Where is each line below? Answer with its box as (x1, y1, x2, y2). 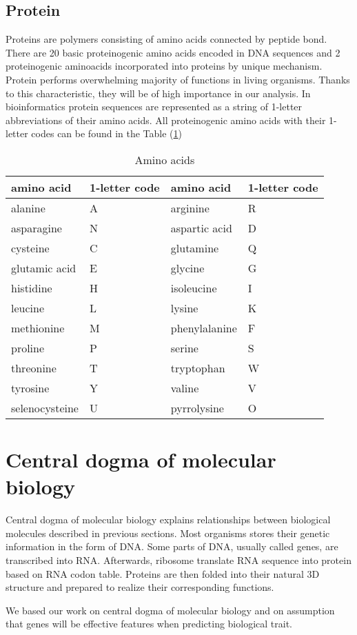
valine (170, 379, 199, 396)
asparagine (11, 219, 62, 236)
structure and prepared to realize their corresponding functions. (6, 580, 274, 594)
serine (170, 339, 198, 356)
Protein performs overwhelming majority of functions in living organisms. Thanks (6, 72, 350, 86)
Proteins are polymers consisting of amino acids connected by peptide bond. (6, 32, 327, 46)
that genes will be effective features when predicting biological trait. (6, 616, 292, 631)
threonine (11, 359, 57, 376)
